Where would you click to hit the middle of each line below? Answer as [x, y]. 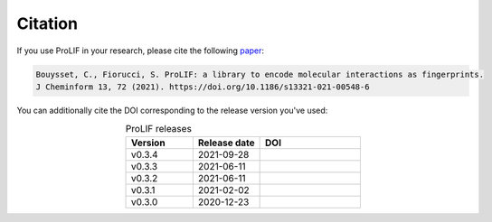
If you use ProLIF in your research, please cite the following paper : [141, 51]
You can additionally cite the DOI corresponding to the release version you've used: [172, 110]
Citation [47, 23]
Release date [226, 143]
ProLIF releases [158, 129]
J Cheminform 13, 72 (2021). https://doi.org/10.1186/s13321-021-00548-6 [203, 87]
